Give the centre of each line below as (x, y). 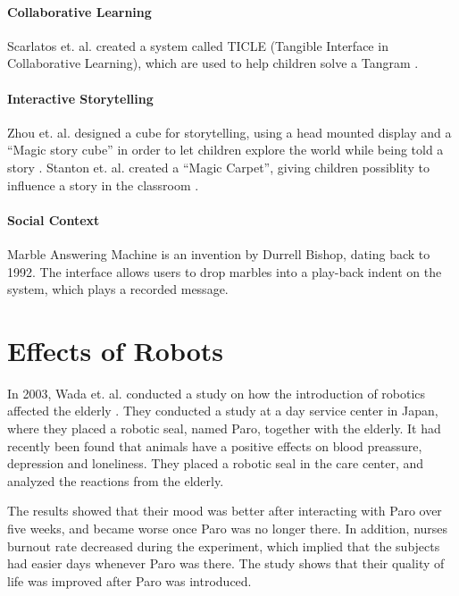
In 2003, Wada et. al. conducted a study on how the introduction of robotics (217, 393)
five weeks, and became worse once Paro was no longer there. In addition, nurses (228, 529)
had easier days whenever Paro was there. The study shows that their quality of (226, 563)
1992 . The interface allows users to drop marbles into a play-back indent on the (225, 271)
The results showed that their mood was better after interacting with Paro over (225, 511)
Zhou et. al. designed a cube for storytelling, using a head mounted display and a (229, 132)
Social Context (54, 219)
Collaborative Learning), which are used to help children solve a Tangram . (213, 63)
